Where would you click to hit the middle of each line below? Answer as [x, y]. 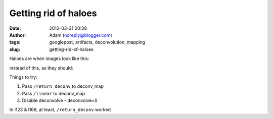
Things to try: [23, 77]
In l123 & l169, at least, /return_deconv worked [60, 110]
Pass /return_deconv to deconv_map [63, 86]
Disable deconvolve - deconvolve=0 [60, 100]
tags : [15, 42]
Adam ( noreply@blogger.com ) [81, 35]
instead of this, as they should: [41, 68]
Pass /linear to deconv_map [54, 93]
